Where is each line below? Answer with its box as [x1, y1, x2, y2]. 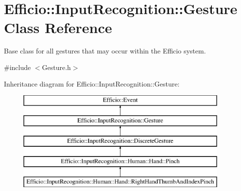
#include [4, 62, 31, 72]
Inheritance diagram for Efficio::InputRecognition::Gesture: [4, 78, 180, 88]
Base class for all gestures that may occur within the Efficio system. [4, 46, 206, 56]
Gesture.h [42, 62, 71, 72]
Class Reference [4, 17, 112, 37]
